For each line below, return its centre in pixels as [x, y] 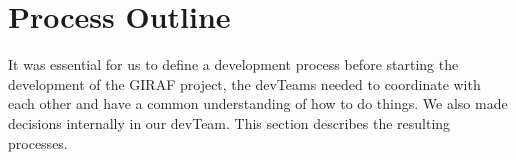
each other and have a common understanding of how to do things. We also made [258, 103]
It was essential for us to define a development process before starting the [233, 64]
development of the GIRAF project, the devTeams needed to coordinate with [244, 83]
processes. [38, 142]
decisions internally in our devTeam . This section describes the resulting [229, 122]
